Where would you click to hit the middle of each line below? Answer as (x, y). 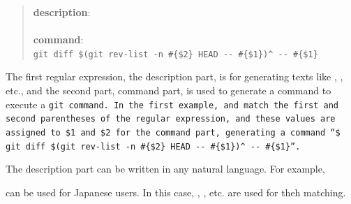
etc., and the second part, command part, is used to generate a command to (169, 90)
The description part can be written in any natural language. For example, (165, 169)
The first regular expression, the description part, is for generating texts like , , (174, 76)
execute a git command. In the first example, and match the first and (172, 104)
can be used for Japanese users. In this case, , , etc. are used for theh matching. (176, 192)
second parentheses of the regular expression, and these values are (171, 119)
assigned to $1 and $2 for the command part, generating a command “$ (173, 132)
